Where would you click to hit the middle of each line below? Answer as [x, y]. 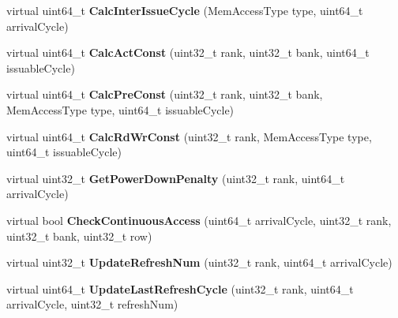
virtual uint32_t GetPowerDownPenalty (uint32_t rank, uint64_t [176, 178]
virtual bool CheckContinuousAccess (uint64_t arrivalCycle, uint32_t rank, [199, 220]
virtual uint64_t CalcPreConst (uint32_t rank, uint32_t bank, [165, 94]
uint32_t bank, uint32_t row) [79, 236]
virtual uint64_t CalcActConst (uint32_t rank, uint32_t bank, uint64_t [188, 52]
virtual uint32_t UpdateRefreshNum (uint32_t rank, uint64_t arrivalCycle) [199, 262]
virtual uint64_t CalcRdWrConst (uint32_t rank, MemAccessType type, [189, 136]
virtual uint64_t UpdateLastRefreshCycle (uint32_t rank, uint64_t [180, 288]
